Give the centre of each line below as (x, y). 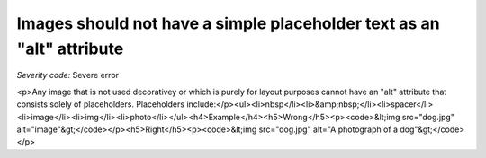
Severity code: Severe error (68, 75)
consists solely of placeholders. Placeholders (100, 104)
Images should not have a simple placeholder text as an (228, 23)
